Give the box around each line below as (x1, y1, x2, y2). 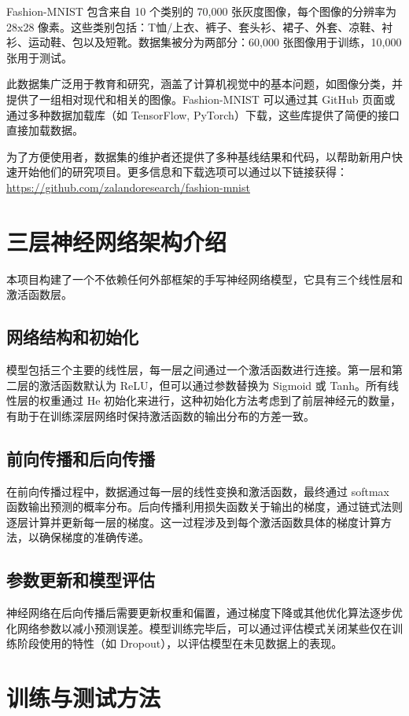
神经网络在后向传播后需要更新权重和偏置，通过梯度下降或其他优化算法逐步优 (6, 604, 403, 621)
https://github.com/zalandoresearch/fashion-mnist (6, 178, 250, 195)
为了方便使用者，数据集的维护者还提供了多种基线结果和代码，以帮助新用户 (6, 148, 392, 164)
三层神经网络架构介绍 (6, 225, 227, 257)
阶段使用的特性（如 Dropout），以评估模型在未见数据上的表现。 (17, 635, 343, 652)
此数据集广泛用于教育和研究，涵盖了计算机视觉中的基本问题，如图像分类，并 (6, 75, 403, 92)
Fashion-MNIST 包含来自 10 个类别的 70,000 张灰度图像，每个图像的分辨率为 (6, 3, 397, 19)
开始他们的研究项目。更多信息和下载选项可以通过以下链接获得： (17, 163, 348, 180)
